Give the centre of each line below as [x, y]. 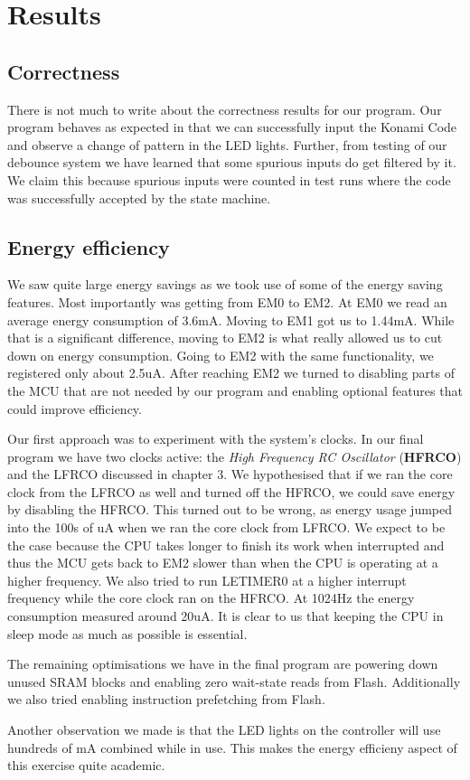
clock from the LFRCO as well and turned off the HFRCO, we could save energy [231, 491]
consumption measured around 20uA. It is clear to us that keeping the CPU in [226, 616]
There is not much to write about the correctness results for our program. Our [225, 109]
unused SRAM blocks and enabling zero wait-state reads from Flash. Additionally [234, 681]
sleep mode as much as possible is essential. [127, 633]
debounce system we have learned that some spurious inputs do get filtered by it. [232, 162]
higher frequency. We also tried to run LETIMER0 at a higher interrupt [207, 580]
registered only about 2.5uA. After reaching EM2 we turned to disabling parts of [231, 373]
